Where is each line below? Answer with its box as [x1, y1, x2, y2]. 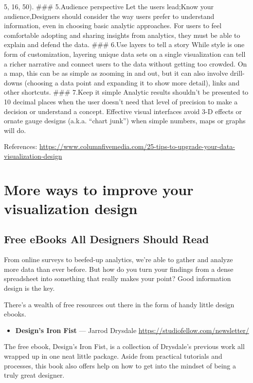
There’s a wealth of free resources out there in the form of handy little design [4, 299, 235, 309]
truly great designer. [4, 370, 65, 380]
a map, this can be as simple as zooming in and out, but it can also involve [4, 68, 228, 78]
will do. [4, 125, 26, 135]
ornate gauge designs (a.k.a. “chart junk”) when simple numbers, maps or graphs [4, 116, 246, 126]
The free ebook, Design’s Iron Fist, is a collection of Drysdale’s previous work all [4, 341, 245, 351]
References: [4, 141, 37, 151]
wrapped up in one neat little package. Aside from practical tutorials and [4, 351, 222, 361]
